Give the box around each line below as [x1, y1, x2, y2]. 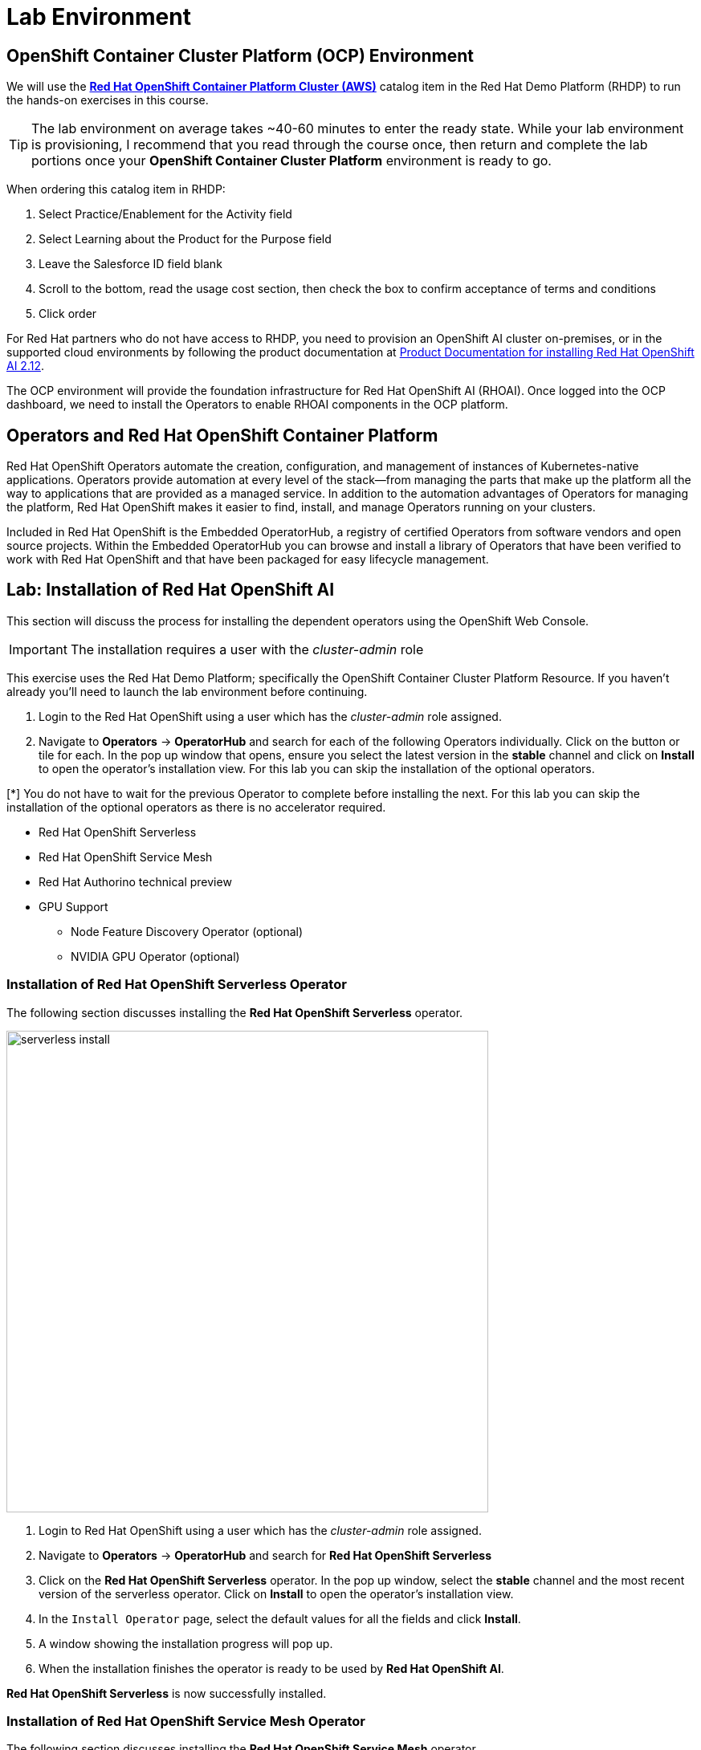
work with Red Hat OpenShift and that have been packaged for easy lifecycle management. [6, 552, 489, 567]
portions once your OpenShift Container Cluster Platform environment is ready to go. [31, 153, 552, 169]
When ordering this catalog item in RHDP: [6, 182, 226, 197]
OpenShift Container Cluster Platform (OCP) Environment [6, 45, 475, 66]
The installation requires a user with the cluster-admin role [70, 641, 424, 657]
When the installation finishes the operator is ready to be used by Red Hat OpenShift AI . [39, 1661, 504, 1675]
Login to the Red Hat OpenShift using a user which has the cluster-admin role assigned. [39, 709, 502, 723]
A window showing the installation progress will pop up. [39, 1636, 333, 1650]
